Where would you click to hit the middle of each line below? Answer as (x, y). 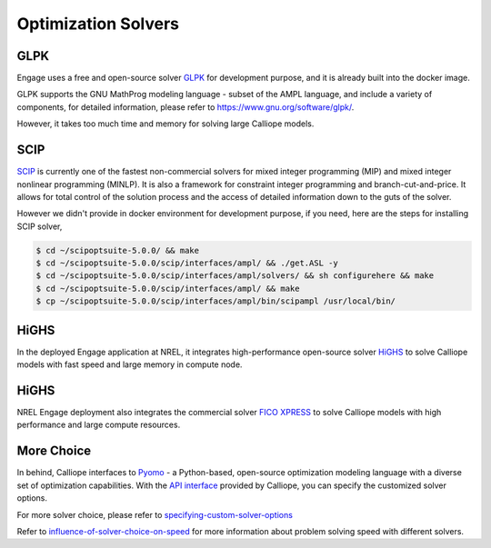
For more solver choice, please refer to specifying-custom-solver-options (155, 514)
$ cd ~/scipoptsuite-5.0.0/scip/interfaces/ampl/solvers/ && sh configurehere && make (235, 276)
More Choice (54, 451)
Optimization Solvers (98, 24)
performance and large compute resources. (99, 425)
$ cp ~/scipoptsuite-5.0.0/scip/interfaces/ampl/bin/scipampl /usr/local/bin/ (215, 301)
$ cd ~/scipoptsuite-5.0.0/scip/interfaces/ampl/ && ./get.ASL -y (187, 263)
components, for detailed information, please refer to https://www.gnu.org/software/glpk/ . (185, 107)
